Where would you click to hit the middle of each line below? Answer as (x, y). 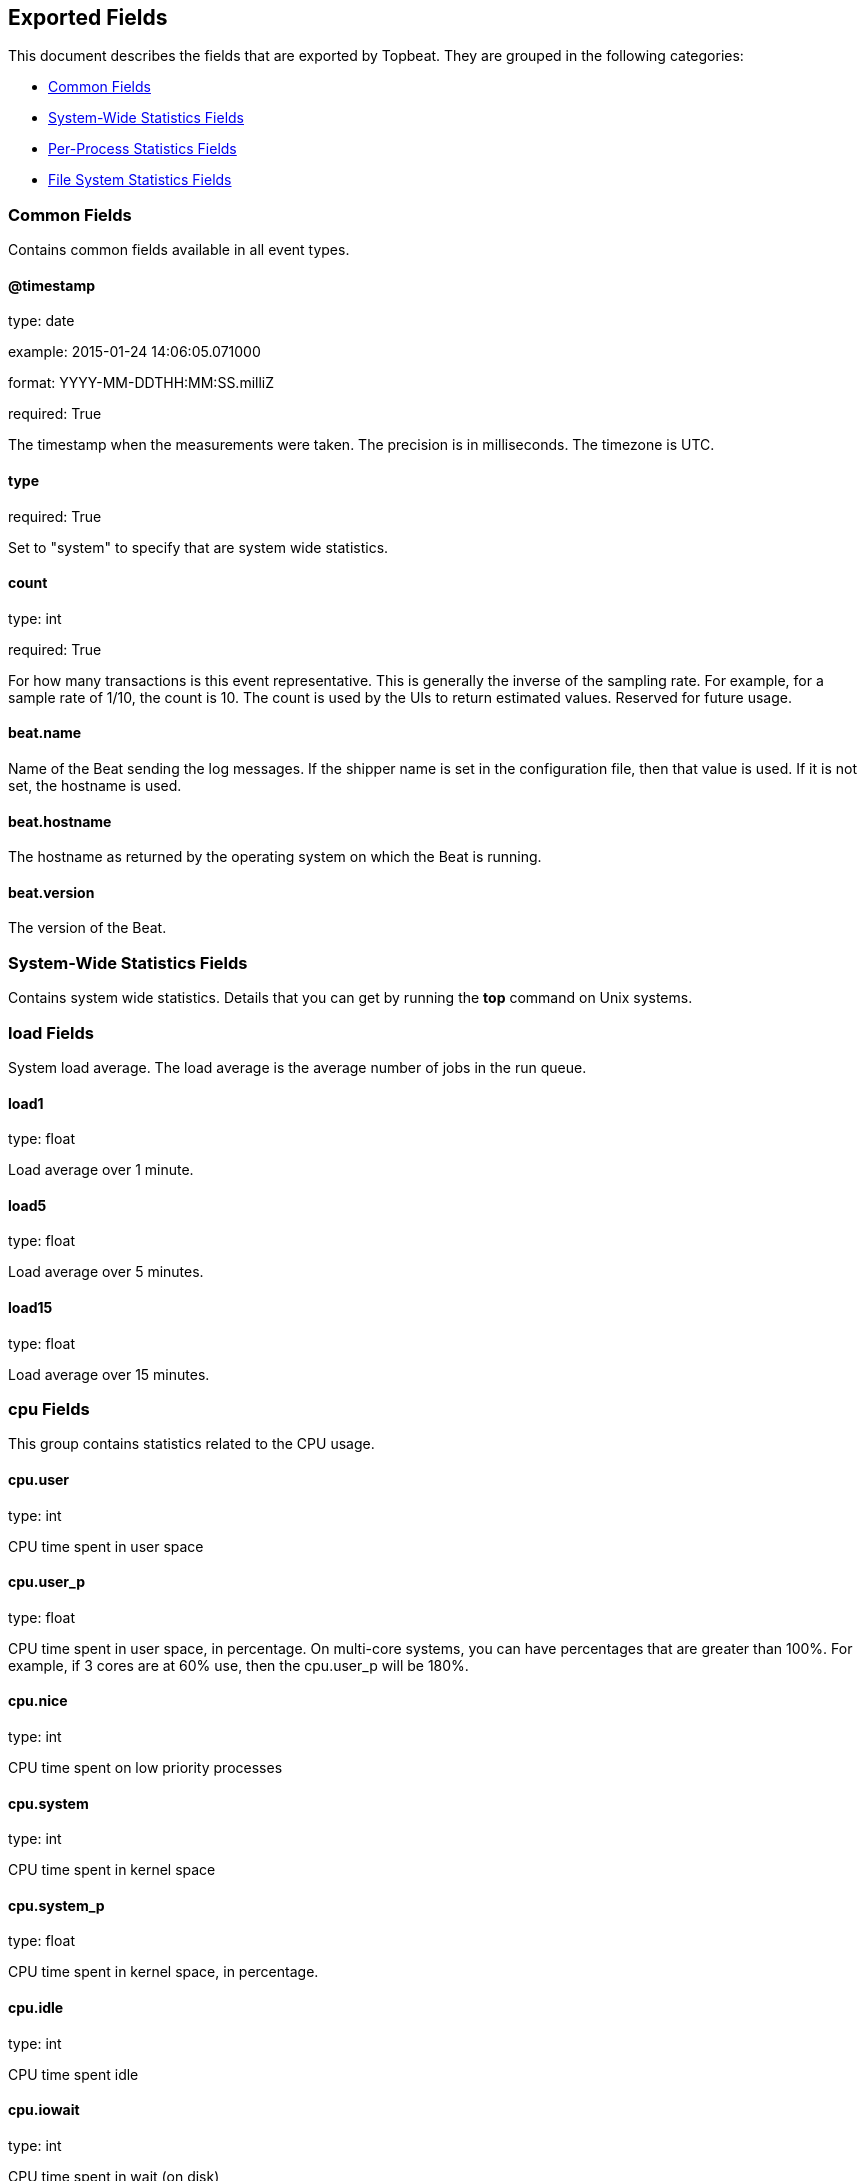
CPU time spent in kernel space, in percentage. (163, 1972)
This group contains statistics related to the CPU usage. (191, 1444)
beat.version (51, 892)
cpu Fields (49, 1409)
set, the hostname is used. (95, 786)
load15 (30, 1308)
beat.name (45, 733)
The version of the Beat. (87, 928)
